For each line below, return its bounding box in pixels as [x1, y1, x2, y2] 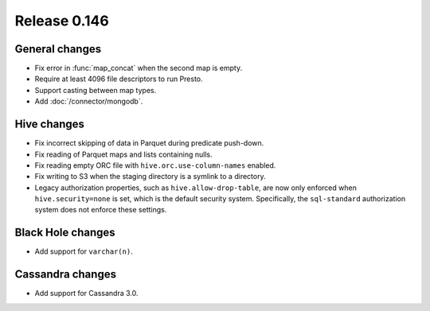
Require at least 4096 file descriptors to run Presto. [34, 74, 203, 84]
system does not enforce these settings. [34, 205, 167, 215]
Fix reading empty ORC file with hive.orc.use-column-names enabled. [34, 160, 276, 170]
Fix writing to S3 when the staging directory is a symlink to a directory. [34, 172, 266, 181]
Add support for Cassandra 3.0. [34, 289, 139, 298]
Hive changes [14, 118, 85, 131]
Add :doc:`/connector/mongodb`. [34, 96, 143, 107]
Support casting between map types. [34, 85, 157, 95]
